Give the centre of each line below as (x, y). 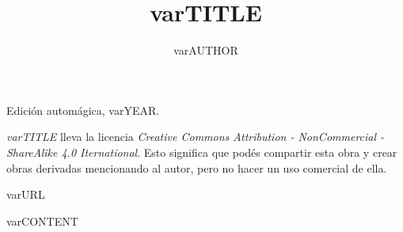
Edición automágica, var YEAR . (83, 110)
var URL (26, 194)
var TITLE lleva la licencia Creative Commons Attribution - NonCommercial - (196, 137)
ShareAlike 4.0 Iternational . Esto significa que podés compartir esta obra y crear (202, 152)
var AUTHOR (206, 50)
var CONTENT (42, 221)
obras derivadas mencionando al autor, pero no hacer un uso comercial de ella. (197, 167)
